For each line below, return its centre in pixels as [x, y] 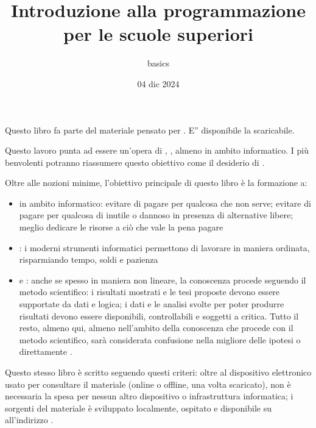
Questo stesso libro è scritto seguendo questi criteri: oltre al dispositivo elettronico [158, 372]
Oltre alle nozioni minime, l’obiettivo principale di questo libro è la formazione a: [156, 183]
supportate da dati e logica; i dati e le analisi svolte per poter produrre [152, 304]
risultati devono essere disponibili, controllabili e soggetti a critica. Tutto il [159, 316]
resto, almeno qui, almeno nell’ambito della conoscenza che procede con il [156, 328]
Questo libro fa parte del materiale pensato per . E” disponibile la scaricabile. [150, 130]
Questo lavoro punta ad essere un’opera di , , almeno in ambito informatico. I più [157, 150]
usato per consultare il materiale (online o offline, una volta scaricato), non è [148, 384]
